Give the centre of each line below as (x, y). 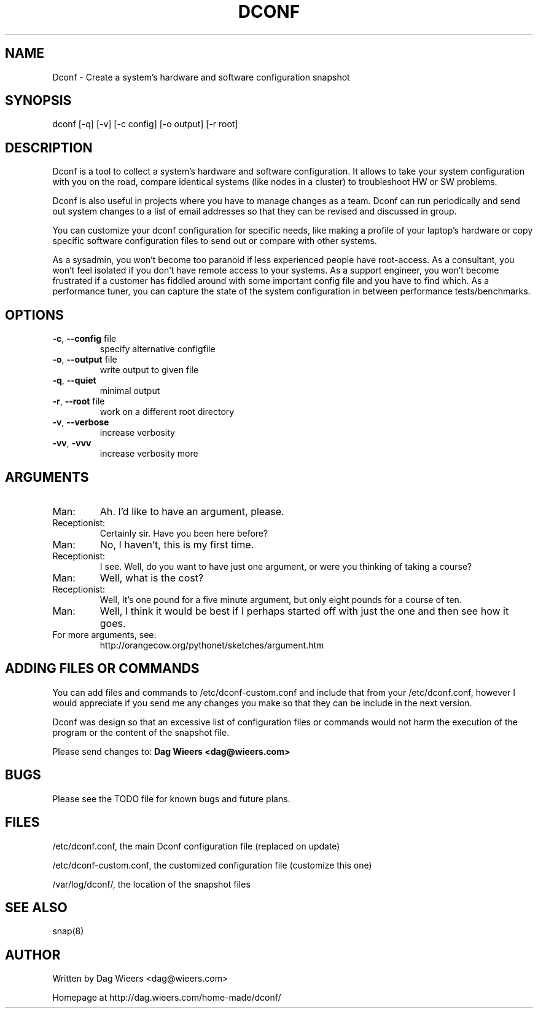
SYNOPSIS (38, 101)
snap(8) (68, 931)
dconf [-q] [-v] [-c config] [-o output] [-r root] (145, 124)
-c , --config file (84, 339)
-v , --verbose (81, 422)
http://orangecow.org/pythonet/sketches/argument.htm (212, 645)
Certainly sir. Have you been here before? (184, 533)
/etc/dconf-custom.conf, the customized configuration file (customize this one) (212, 865)
